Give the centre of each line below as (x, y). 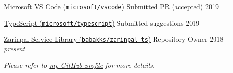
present (15, 48)
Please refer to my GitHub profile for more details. (79, 65)
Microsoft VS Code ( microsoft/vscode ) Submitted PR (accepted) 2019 (111, 6)
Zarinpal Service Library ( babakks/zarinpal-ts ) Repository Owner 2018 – (116, 39)
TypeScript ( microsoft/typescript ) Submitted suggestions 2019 (102, 22)
